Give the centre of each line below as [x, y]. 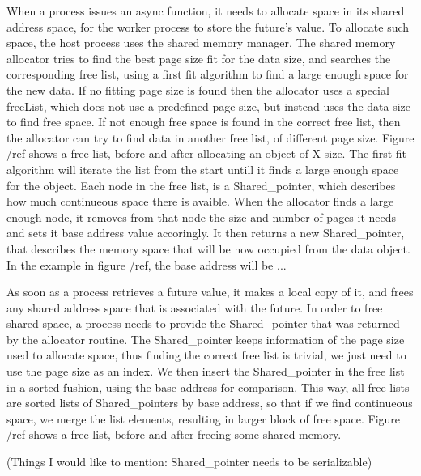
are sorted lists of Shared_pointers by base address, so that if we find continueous [210, 403]
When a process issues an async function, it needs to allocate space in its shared [206, 11]
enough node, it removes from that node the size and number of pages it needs [202, 217]
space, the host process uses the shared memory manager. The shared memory [201, 42]
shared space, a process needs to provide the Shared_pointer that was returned [203, 323]
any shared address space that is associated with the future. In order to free [195, 307]
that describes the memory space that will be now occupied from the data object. [208, 248]
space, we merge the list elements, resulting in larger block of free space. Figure [204, 418]
